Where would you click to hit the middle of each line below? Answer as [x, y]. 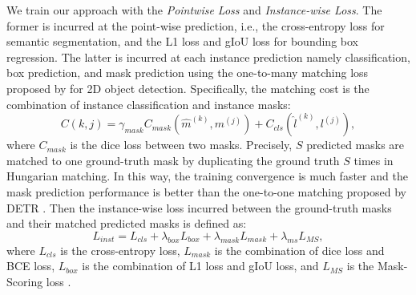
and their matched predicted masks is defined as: [127, 223]
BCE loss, [31, 266]
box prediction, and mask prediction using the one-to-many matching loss [188, 73]
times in [374, 160]
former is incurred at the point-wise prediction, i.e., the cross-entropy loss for [196, 25]
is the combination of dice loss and [299, 250]
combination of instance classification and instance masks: [149, 104]
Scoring [25, 281]
